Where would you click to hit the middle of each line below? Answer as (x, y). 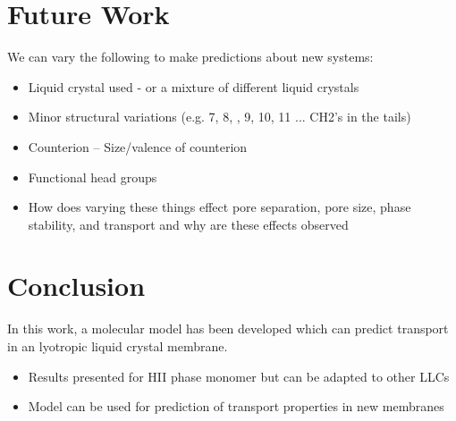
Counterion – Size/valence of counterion (138, 146)
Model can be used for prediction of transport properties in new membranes (236, 406)
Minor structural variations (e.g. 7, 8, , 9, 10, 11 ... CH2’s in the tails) (220, 117)
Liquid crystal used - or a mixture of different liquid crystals (194, 86)
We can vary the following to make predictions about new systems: (190, 57)
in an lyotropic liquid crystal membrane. (118, 346)
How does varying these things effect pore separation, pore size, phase (220, 207)
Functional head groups (93, 177)
